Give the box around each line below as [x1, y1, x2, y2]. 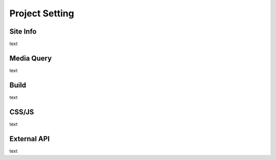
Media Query [9, 54, 52, 62]
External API [9, 134, 50, 143]
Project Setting [9, 8, 74, 19]
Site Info [9, 27, 37, 36]
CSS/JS [9, 107, 34, 116]
